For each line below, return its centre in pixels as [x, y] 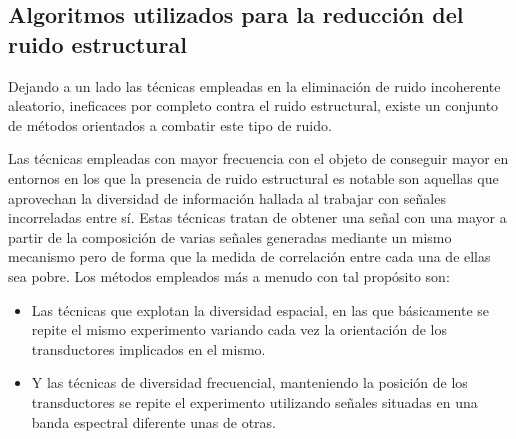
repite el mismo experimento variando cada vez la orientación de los [239, 329]
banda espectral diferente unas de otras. [153, 421]
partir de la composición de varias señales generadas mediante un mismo [230, 236]
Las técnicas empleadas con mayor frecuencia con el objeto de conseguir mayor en [258, 158]
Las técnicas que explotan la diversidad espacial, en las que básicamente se [260, 309]
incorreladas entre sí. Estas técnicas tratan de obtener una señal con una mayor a [257, 217]
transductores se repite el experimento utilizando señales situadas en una [254, 401]
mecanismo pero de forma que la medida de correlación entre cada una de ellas [249, 256]
